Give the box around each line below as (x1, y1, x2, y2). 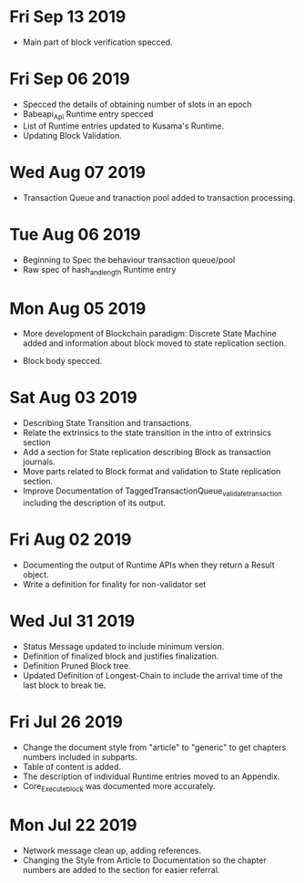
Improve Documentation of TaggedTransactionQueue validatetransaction (22, 485, 282, 499)
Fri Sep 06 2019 (9, 68, 130, 89)
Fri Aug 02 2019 (9, 529, 132, 550)
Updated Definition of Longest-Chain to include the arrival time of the (22, 670, 284, 680)
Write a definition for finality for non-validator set (22, 578, 207, 589)
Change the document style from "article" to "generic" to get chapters (22, 742, 287, 753)
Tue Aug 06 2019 (9, 223, 141, 244)
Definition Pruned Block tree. (22, 660, 131, 671)
